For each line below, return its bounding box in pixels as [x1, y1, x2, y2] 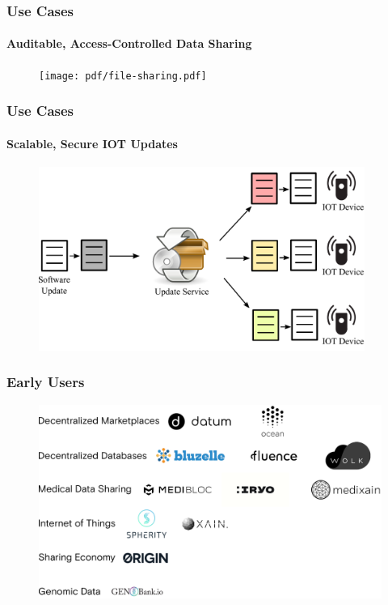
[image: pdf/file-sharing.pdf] [39, 70, 207, 82]
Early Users [6, 372, 85, 392]
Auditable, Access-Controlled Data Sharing [6, 35, 252, 52]
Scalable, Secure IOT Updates [6, 134, 178, 151]
